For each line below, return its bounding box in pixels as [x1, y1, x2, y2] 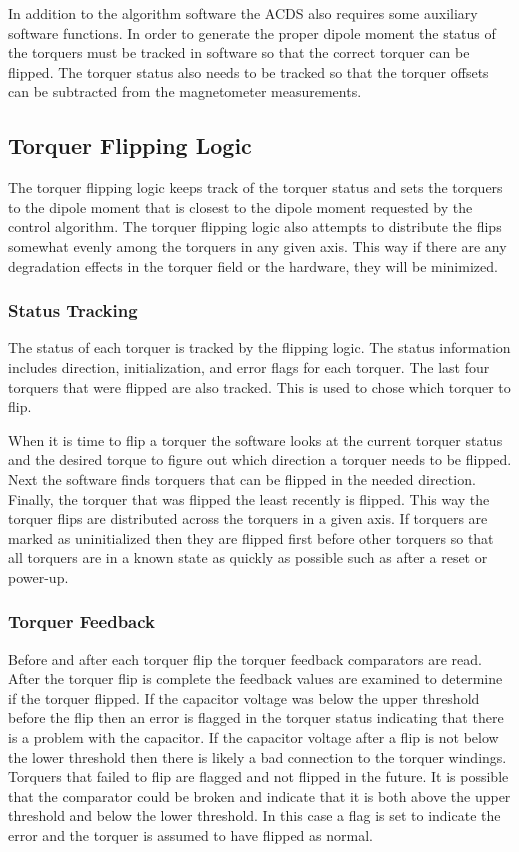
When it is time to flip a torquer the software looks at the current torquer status [8, 429, 503, 450]
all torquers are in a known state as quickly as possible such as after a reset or [8, 547, 488, 568]
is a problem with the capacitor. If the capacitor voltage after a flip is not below [8, 727, 499, 748]
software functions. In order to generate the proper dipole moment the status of [8, 22, 496, 43]
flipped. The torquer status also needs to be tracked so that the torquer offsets [8, 61, 489, 82]
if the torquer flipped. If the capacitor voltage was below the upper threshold [8, 687, 480, 708]
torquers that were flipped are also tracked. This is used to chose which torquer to [8, 376, 511, 397]
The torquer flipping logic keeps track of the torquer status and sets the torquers [8, 177, 503, 198]
